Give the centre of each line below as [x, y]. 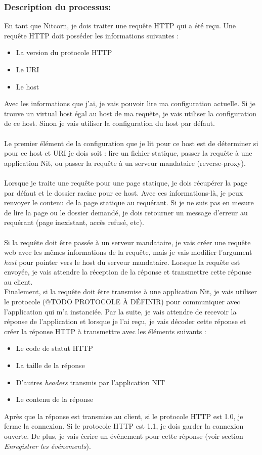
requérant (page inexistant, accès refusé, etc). [74, 222]
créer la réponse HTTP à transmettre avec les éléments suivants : [105, 331]
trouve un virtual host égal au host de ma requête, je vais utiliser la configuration [130, 113]
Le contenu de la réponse [55, 399]
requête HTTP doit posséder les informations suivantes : [92, 35]
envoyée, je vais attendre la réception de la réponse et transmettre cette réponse [128, 272]
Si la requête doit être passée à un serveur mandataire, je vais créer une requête [127, 242]
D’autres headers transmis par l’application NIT [91, 382]
